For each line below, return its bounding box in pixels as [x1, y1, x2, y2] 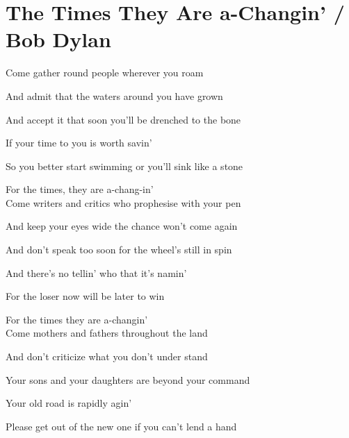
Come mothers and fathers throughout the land [6, 326, 208, 340]
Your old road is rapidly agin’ [6, 396, 132, 410]
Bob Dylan [6, 25, 111, 53]
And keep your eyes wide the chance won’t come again [6, 219, 238, 233]
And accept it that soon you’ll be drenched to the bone [6, 112, 241, 126]
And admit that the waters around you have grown [6, 88, 223, 103]
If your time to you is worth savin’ [6, 135, 152, 150]
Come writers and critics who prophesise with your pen [6, 195, 241, 210]
